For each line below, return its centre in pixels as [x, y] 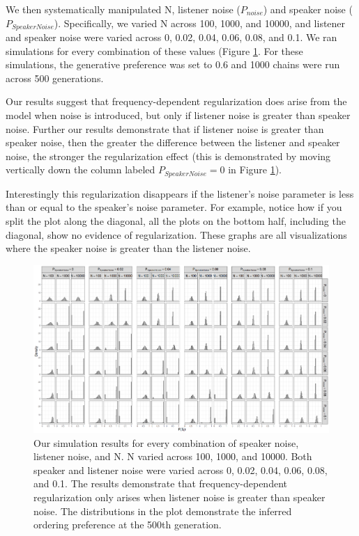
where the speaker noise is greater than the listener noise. [128, 248]
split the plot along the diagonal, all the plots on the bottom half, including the [176, 221]
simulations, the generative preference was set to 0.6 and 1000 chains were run [173, 64]
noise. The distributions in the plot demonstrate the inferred [163, 511]
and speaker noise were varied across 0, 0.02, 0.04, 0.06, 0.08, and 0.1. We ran [171, 37]
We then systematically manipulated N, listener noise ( [123, 9]
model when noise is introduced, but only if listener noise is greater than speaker [178, 115]
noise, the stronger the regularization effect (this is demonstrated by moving [168, 156]
